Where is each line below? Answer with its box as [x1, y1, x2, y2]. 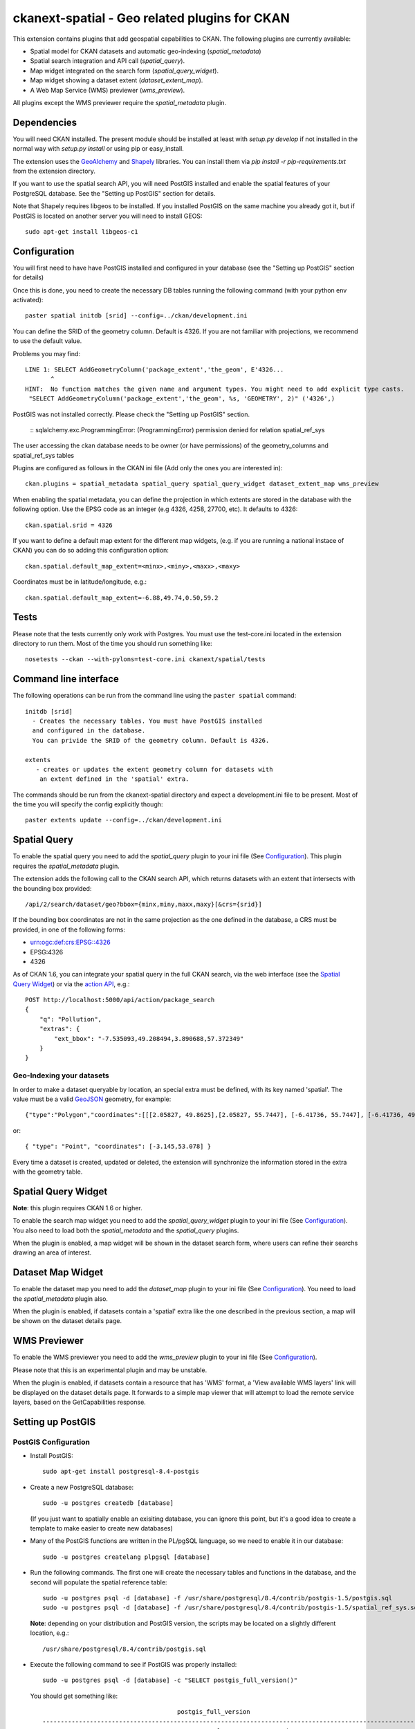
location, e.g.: [30, 1629, 69, 1637]
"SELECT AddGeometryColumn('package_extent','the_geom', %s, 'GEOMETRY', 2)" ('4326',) [28, 395, 335, 403]
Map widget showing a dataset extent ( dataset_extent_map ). [30, 76, 203, 84]
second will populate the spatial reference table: [30, 1578, 167, 1587]
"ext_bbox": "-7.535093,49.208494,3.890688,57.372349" [54, 1035, 244, 1042]
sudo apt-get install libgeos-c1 [25, 228, 138, 235]
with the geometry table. [12, 1167, 83, 1176]
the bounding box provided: [12, 884, 92, 892]
